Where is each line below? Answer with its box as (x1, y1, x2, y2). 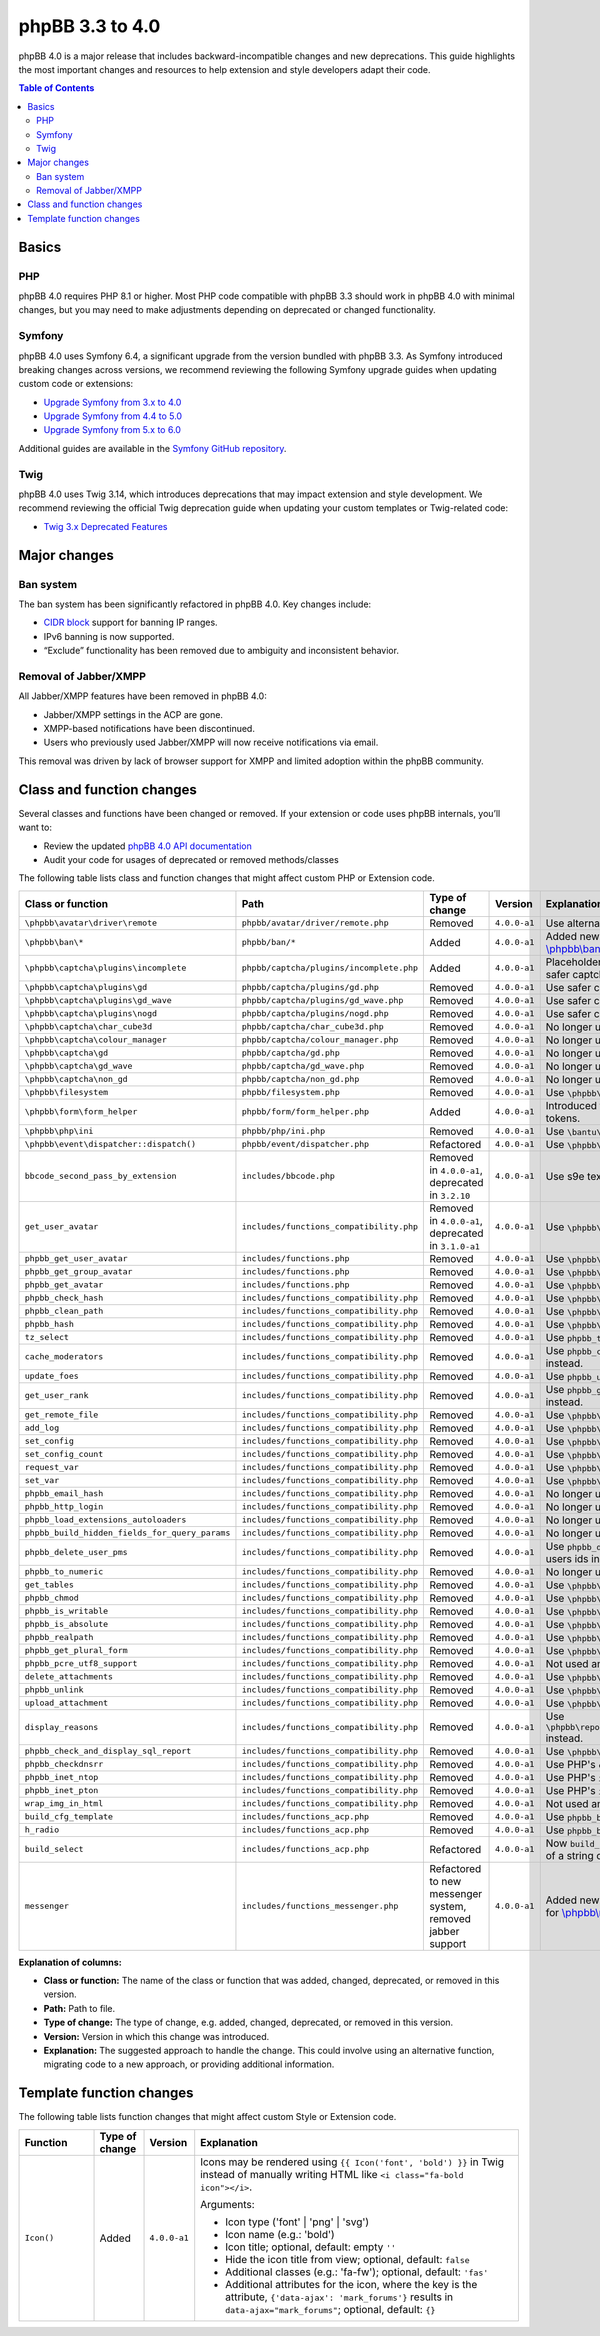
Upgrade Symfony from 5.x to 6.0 (43, 424, 182, 436)
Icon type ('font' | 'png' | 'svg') (225, 2215, 370, 2229)
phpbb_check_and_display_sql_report (24, 1746, 192, 1757)
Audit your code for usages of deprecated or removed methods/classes (43, 853, 339, 865)
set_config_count (24, 1449, 104, 1460)
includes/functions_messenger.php (241, 1901, 399, 1912)
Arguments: (200, 2197, 255, 2211)
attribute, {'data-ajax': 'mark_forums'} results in (225, 2290, 454, 2304)
